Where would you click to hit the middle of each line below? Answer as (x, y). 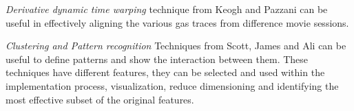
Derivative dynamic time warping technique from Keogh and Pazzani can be (167, 9)
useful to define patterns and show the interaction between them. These (157, 59)
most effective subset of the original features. (100, 99)
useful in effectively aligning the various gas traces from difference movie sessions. (177, 22)
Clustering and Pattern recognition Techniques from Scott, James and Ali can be (176, 46)
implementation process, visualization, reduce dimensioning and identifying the (172, 85)
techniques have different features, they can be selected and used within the (165, 72)
